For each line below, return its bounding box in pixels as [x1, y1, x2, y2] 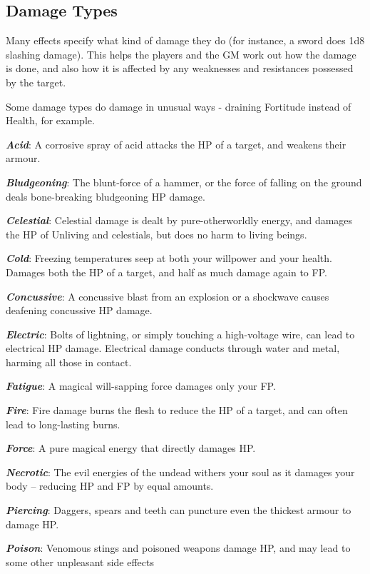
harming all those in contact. [6, 354, 132, 369]
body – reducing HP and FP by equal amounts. [6, 478, 214, 493]
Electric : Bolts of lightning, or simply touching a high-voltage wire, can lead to [6, 326, 355, 341]
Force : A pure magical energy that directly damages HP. [6, 440, 256, 455]
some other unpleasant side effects [6, 554, 154, 569]
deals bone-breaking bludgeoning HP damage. [6, 188, 205, 203]
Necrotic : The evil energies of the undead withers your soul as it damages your [6, 464, 355, 479]
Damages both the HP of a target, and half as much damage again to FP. [6, 264, 327, 279]
